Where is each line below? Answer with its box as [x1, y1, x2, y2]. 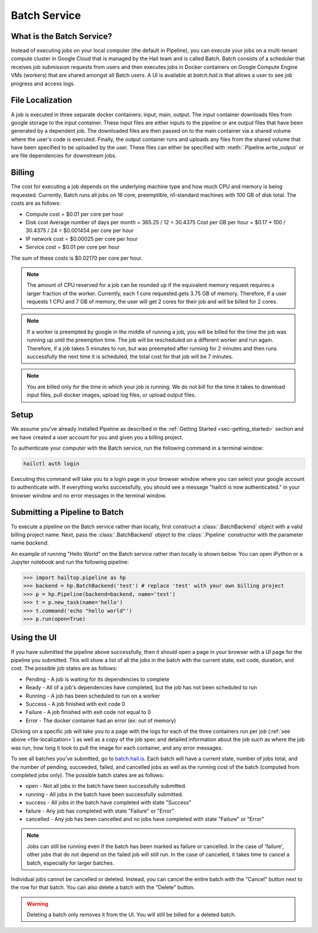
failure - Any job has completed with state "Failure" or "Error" [25, 807, 174, 814]
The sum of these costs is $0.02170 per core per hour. [11, 254, 143, 261]
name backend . [11, 539, 49, 546]
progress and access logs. [11, 80, 75, 87]
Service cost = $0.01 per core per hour [25, 244, 120, 251]
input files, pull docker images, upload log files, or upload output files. [26, 391, 197, 398]
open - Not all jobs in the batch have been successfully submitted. [25, 783, 187, 790]
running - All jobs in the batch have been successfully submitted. [25, 791, 184, 798]
